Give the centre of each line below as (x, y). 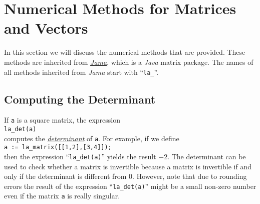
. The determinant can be (207, 156)
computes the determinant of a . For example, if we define (92, 138)
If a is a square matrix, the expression (62, 120)
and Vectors (46, 28)
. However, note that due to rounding (190, 176)
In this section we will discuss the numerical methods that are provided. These (125, 52)
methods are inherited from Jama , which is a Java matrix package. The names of (129, 62)
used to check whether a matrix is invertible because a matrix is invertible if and (128, 166)
